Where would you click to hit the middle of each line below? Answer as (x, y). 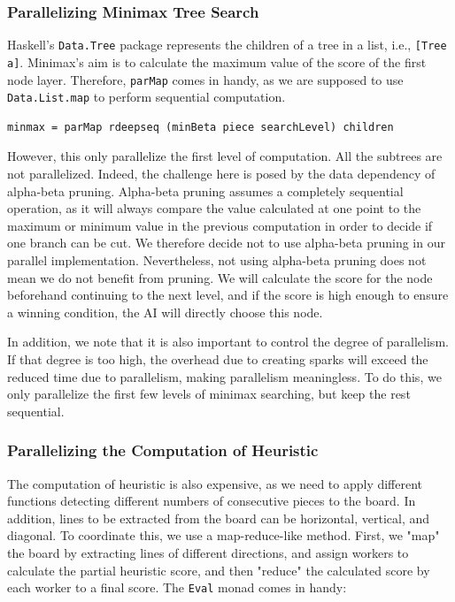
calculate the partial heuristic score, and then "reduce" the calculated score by (219, 570)
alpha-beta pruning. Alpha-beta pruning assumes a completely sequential (205, 191)
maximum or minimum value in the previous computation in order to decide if (220, 225)
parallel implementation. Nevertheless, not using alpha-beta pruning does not (217, 260)
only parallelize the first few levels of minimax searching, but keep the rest (209, 394)
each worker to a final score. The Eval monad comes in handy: (177, 587)
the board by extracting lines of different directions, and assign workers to (208, 552)
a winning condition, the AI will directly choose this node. (165, 312)
